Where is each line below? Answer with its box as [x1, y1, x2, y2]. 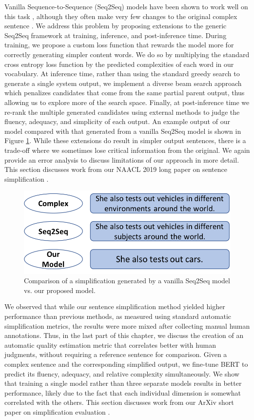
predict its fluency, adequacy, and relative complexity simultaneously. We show [4, 368, 239, 378]
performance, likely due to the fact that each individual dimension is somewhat [4, 387, 241, 398]
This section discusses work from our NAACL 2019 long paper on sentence [4, 164, 228, 174]
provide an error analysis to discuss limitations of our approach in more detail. [4, 154, 239, 165]
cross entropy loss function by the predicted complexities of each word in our [4, 59, 234, 69]
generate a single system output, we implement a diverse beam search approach [4, 78, 242, 88]
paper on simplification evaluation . [4, 406, 110, 417]
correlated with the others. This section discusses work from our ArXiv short [4, 397, 234, 407]
